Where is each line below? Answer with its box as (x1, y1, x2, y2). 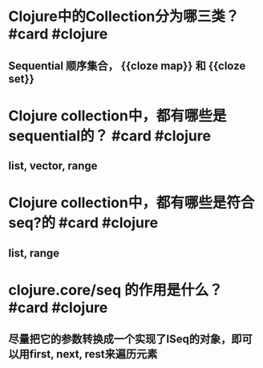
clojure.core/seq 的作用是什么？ (8, 280, 223, 299)
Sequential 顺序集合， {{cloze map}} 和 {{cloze (8, 59, 246, 72)
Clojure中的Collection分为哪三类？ (8, 7, 240, 26)
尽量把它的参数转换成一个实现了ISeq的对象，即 (8, 333, 242, 346)
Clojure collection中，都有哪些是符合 (8, 194, 255, 212)
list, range (8, 246, 60, 260)
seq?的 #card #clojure (8, 214, 159, 232)
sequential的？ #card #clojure (8, 126, 211, 145)
